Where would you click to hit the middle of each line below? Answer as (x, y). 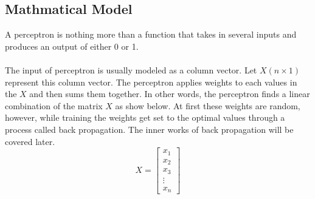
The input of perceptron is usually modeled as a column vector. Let (131, 69)
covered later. (30, 141)
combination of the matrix (54, 105)
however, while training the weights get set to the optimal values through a (145, 117)
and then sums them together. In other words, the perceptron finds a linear (170, 94)
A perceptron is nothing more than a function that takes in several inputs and (151, 34)
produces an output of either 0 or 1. (72, 46)
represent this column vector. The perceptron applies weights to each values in (151, 82)
